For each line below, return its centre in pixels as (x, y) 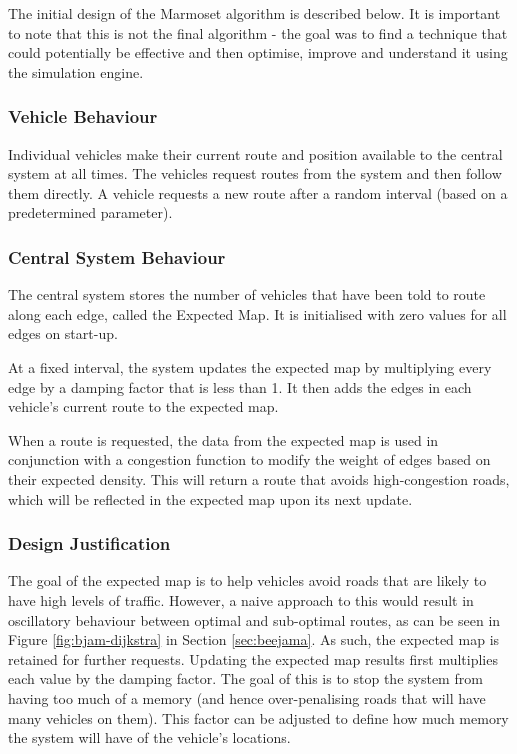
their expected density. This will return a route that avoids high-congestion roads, (259, 478)
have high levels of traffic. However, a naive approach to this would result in (241, 599)
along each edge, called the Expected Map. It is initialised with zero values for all (257, 313)
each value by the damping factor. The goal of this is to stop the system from (245, 678)
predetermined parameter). (90, 212)
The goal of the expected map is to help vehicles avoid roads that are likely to (247, 580)
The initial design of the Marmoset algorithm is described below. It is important (254, 13)
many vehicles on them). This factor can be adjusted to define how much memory (258, 717)
